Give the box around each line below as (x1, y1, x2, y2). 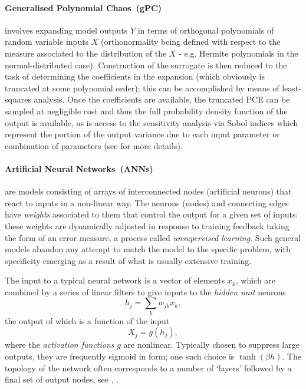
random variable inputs (5, 35, 89, 48)
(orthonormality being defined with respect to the (101, 35, 281, 48)
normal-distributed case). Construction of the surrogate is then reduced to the (5, 58, 287, 71)
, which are (235, 274, 276, 286)
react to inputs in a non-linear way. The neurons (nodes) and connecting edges (5, 196, 289, 209)
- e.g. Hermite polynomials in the (179, 47, 298, 59)
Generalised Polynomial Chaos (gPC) (5, 1, 162, 14)
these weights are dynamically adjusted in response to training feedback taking (5, 219, 289, 232)
